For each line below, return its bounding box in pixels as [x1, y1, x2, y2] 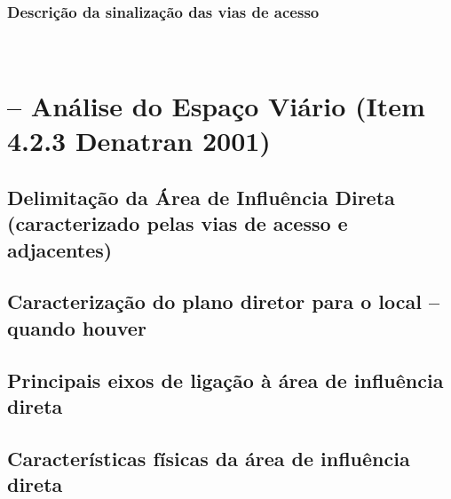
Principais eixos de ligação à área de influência [7, 366, 444, 393]
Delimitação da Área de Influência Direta [7, 183, 395, 210]
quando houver [7, 313, 146, 341]
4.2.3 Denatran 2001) [7, 123, 271, 159]
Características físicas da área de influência [7, 444, 410, 471]
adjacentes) [7, 235, 113, 263]
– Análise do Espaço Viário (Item [7, 88, 425, 123]
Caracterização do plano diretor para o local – [7, 288, 440, 315]
